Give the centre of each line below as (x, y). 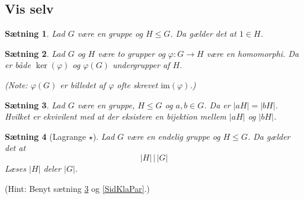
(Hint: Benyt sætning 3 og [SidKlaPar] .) (77, 188)
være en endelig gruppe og (174, 136)
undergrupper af (141, 65)
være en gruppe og (110, 33)
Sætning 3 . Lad (35, 105)
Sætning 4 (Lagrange (46, 136)
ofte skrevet (137, 84)
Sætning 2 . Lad (35, 53)
